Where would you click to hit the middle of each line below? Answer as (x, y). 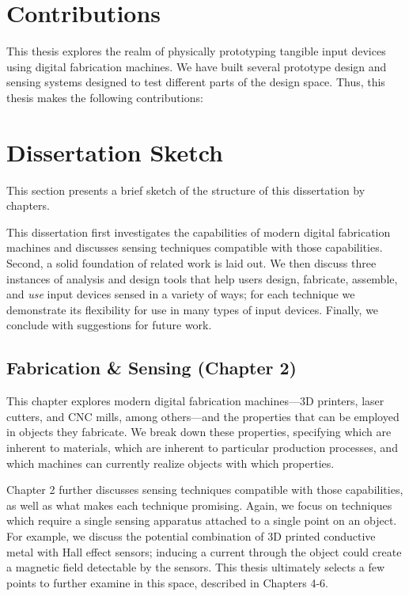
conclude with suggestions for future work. (109, 325)
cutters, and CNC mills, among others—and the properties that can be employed (203, 416)
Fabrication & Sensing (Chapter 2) (151, 368)
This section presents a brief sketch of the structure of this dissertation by (186, 190)
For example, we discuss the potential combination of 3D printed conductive (191, 535)
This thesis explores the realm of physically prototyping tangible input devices (196, 51)
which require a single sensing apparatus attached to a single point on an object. (202, 520)
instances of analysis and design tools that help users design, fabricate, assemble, (202, 278)
